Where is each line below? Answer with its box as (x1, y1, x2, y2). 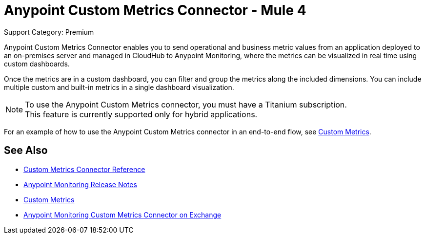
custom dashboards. (4, 59, 70, 68)
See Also (4, 144, 48, 157)
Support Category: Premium (4, 27, 94, 36)
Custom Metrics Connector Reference (23, 165, 145, 173)
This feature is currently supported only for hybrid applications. (25, 109, 258, 119)
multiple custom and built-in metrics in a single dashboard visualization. (4, 83, 234, 91)
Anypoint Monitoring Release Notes (23, 180, 137, 189)
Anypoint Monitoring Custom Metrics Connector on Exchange (23, 210, 222, 219)
